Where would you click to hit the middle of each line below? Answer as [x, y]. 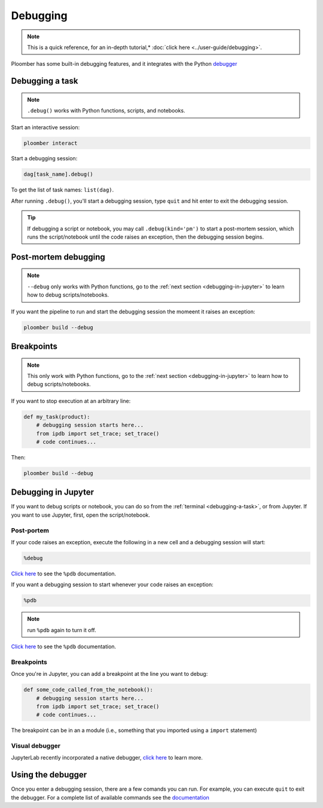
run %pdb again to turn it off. [62, 630]
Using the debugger [49, 775]
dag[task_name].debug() [59, 174]
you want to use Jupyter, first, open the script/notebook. [81, 515]
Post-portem [30, 530]
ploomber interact [51, 143]
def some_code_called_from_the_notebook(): [89, 690]
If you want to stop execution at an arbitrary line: [71, 401]
